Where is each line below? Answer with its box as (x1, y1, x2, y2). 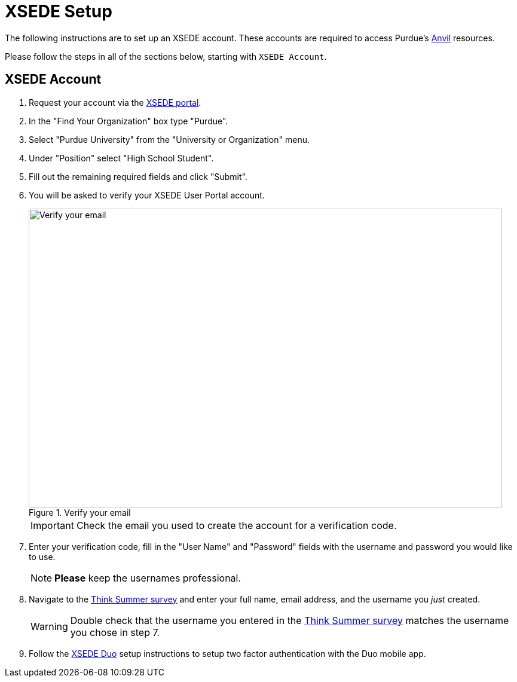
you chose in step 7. (70, 626, 160, 638)
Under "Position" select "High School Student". (29, 152, 214, 163)
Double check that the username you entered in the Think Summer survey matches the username (70, 614, 509, 626)
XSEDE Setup (5, 1, 112, 22)
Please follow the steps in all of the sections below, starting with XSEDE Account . (5, 51, 327, 62)
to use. (29, 551, 56, 562)
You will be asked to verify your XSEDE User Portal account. (29, 189, 265, 200)
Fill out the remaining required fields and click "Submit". (29, 171, 247, 182)
